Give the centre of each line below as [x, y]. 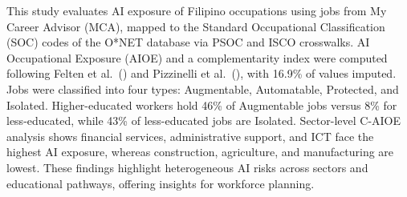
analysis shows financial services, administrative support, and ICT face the [190, 136]
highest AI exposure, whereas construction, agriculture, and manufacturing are [200, 152]
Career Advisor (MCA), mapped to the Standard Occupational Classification [196, 26]
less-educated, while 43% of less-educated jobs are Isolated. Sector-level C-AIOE [204, 121]
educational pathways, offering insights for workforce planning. [161, 183]
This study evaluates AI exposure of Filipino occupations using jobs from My [197, 10]
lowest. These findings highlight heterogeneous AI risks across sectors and [187, 167]
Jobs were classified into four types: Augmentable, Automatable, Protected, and [203, 88]
